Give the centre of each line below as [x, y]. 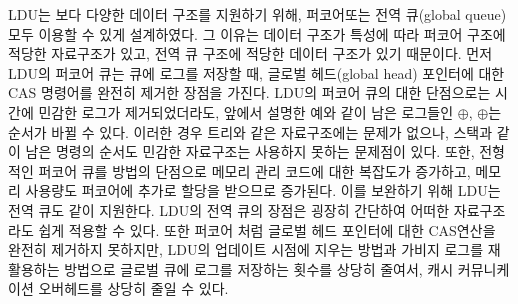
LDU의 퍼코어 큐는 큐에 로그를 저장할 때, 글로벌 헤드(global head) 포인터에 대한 [256, 72]
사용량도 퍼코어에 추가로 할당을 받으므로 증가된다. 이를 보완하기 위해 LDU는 [263, 190]
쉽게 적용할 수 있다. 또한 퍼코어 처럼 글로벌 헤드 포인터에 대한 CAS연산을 [267, 229]
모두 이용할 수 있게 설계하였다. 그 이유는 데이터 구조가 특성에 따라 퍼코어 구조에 [257, 33]
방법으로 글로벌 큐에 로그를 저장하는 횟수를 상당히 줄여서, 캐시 [259, 268]
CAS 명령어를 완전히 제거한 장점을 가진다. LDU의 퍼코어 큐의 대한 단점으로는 [249, 92]
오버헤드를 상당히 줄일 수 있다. [133, 288]
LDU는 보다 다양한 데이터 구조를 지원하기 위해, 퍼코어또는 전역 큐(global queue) [257, 14]
